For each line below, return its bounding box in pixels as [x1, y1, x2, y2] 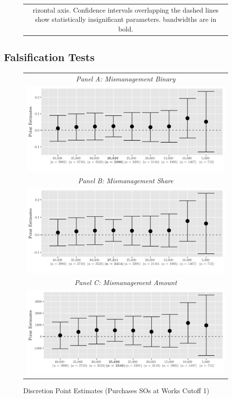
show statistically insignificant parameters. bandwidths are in [35, 14, 217, 24]
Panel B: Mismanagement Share [78, 176, 174, 186]
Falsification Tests [4, 49, 95, 64]
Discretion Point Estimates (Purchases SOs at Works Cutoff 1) [23, 385, 209, 396]
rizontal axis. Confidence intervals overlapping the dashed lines [32, 4, 219, 15]
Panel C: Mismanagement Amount [74, 277, 177, 287]
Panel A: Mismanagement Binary [76, 73, 175, 83]
